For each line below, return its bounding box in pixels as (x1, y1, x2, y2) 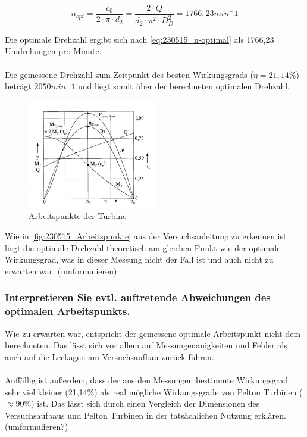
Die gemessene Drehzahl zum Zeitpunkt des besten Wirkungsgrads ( (5, 68, 253, 80)
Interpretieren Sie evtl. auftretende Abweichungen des (5, 290, 271, 305)
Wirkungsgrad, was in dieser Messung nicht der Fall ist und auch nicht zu (5, 253, 274, 266)
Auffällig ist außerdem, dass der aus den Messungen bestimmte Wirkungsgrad (5, 373, 288, 386)
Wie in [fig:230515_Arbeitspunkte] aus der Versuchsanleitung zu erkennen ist (5, 230, 287, 242)
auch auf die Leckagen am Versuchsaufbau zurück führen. (5, 350, 214, 363)
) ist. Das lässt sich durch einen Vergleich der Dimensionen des (31, 397, 260, 410)
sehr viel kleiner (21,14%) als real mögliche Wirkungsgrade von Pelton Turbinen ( (5, 385, 303, 398)
